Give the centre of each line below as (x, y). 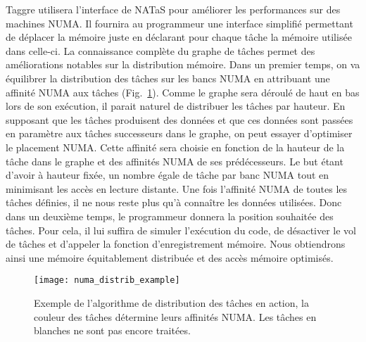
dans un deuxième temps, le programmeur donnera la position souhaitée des (170, 216)
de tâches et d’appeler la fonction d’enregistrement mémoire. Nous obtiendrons (176, 244)
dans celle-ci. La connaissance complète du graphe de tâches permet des (160, 50)
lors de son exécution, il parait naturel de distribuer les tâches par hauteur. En (176, 106)
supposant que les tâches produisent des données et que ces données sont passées (179, 119)
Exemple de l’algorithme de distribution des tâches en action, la (171, 302)
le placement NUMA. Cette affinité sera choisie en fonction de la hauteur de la (175, 147)
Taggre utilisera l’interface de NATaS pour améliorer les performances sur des (173, 9)
